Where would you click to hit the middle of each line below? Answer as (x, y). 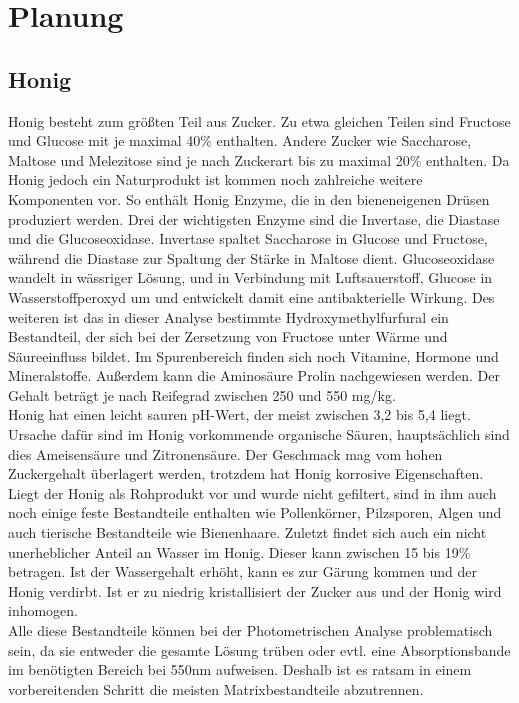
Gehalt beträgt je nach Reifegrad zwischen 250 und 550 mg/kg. (202, 394)
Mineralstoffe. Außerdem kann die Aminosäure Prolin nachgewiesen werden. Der (254, 375)
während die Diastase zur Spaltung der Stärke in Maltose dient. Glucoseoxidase (251, 257)
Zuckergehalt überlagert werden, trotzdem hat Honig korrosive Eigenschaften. (246, 473)
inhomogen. (43, 610)
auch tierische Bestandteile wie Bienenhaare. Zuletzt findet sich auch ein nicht (247, 532)
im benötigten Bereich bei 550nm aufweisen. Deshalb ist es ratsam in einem (240, 669)
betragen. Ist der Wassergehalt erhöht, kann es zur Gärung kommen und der (242, 571)
